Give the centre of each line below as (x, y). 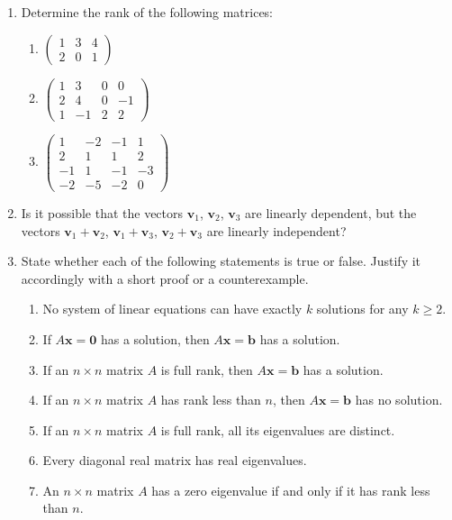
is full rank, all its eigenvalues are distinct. (278, 429)
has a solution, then (155, 338)
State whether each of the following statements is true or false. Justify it (221, 261)
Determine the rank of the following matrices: (147, 12)
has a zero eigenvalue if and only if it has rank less (291, 490)
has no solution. (399, 400)
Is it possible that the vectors (102, 212)
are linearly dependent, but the (331, 212)
